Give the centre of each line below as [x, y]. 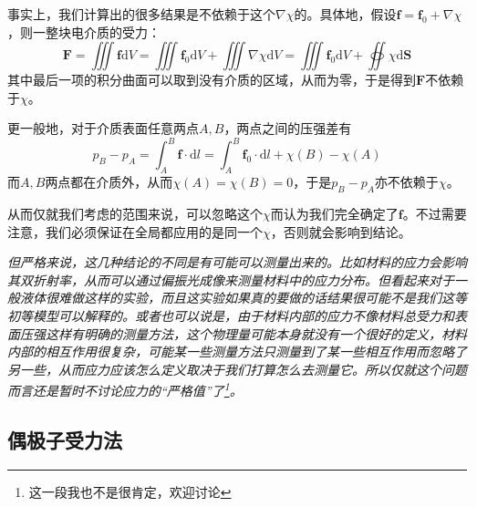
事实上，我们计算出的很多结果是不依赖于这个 [141, 14]
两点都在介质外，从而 [109, 182]
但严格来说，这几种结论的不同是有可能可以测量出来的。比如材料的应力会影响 [237, 262]
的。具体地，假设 [345, 14]
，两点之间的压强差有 [288, 128]
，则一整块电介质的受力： [84, 31]
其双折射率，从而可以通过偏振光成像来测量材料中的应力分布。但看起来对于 [231, 279]
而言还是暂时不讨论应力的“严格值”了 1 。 [125, 389]
